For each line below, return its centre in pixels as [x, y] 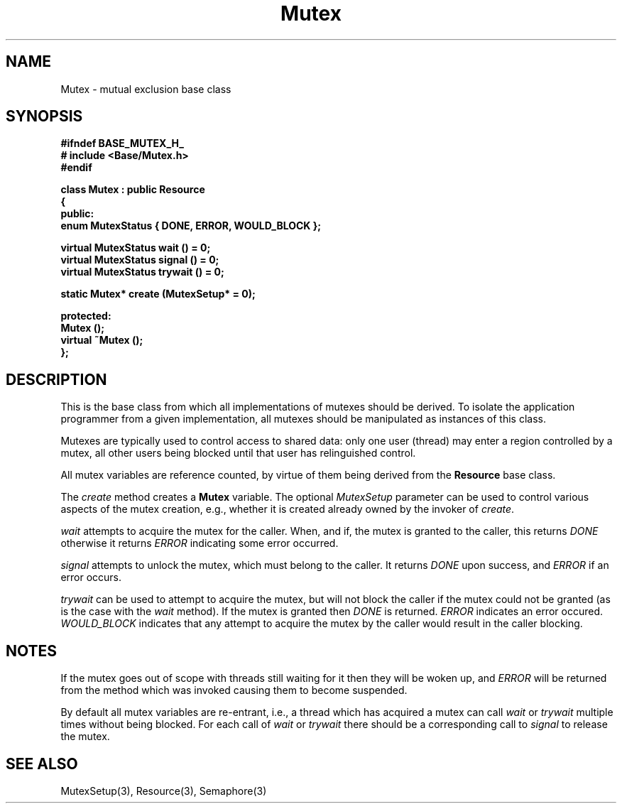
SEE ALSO [42, 764]
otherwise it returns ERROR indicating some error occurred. [200, 543]
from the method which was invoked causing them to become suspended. [234, 690]
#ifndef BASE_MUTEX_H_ [122, 143]
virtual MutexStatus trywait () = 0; [142, 272]
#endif [76, 168]
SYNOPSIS [44, 116]
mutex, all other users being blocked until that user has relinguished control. [238, 453]
